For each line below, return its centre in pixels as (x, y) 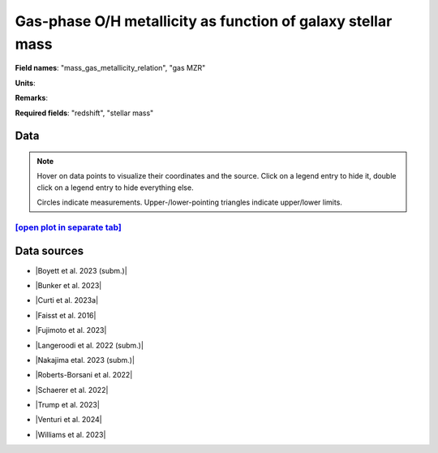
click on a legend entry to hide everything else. (115, 188)
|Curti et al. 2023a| (67, 300)
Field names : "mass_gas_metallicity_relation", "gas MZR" (110, 68)
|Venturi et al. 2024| (69, 420)
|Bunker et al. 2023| (69, 285)
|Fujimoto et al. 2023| (71, 330)
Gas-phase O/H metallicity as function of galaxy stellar (204, 21)
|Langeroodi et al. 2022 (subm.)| (89, 345)
